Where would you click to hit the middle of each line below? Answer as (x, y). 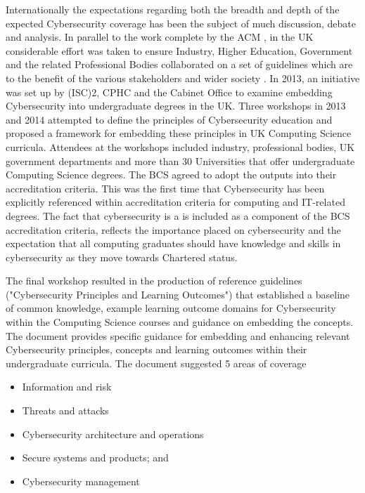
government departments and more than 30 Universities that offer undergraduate (180, 160)
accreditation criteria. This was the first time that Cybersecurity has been (165, 188)
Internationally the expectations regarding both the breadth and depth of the (173, 9)
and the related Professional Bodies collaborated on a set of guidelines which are (179, 64)
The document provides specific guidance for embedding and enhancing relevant (178, 335)
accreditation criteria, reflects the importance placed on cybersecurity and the (173, 229)
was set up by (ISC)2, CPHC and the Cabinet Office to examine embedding (169, 92)
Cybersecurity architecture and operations (113, 434)
